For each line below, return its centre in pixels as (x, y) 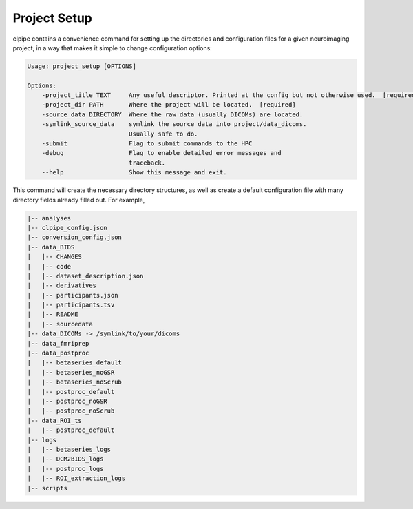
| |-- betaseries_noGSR (71, 372)
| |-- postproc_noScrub (71, 411)
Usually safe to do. (163, 134)
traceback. (147, 163)
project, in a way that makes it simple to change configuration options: (113, 48)
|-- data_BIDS (51, 247)
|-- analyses (49, 218)
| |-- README (53, 314)
